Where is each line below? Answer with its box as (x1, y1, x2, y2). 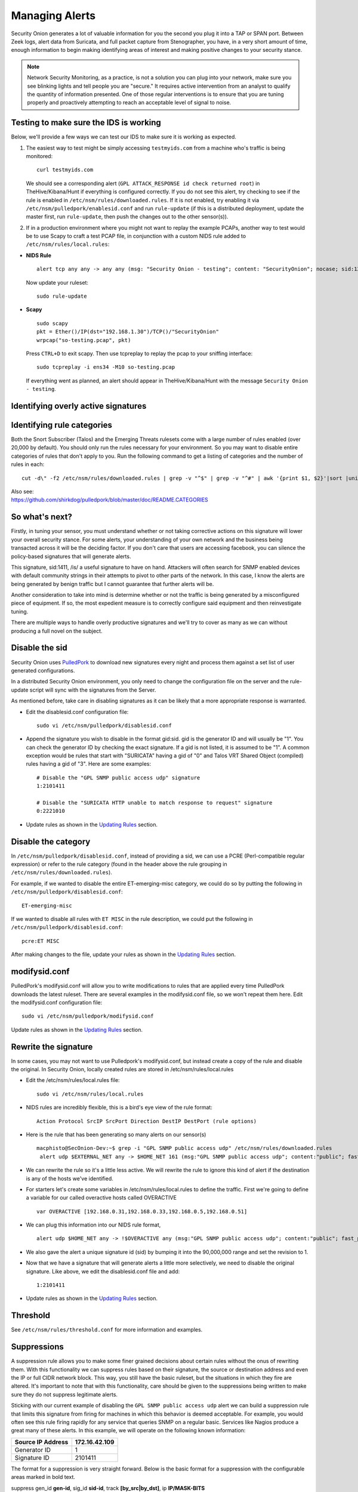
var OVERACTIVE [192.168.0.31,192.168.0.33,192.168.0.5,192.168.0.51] (36, 1208, 248, 1214)
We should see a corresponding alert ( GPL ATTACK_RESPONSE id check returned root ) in (26, 180, 260, 187)
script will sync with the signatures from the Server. (29, 686, 156, 693)
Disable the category (11, 836, 91, 847)
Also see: (11, 488, 34, 495)
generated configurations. (11, 667, 75, 674)
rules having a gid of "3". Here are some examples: (26, 760, 152, 767)
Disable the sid (11, 643, 68, 653)
